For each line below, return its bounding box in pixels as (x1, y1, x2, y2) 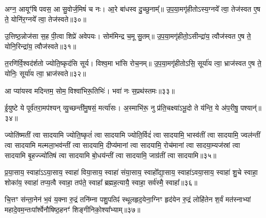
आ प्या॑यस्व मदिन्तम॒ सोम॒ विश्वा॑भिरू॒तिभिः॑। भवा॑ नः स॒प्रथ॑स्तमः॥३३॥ (5, 85, 175, 96)
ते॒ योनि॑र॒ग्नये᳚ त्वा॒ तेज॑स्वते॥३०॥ (5, 13, 87, 24)
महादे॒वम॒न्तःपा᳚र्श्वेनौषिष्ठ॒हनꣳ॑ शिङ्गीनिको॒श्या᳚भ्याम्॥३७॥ (5, 204, 140, 214)
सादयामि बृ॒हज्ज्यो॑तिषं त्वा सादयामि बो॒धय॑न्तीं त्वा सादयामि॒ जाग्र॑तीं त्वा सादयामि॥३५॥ (5, 149, 217, 160)
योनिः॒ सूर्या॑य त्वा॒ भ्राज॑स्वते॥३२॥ (5, 68, 86, 78)
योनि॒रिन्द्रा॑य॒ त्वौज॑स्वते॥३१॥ (5, 40, 76, 51)
